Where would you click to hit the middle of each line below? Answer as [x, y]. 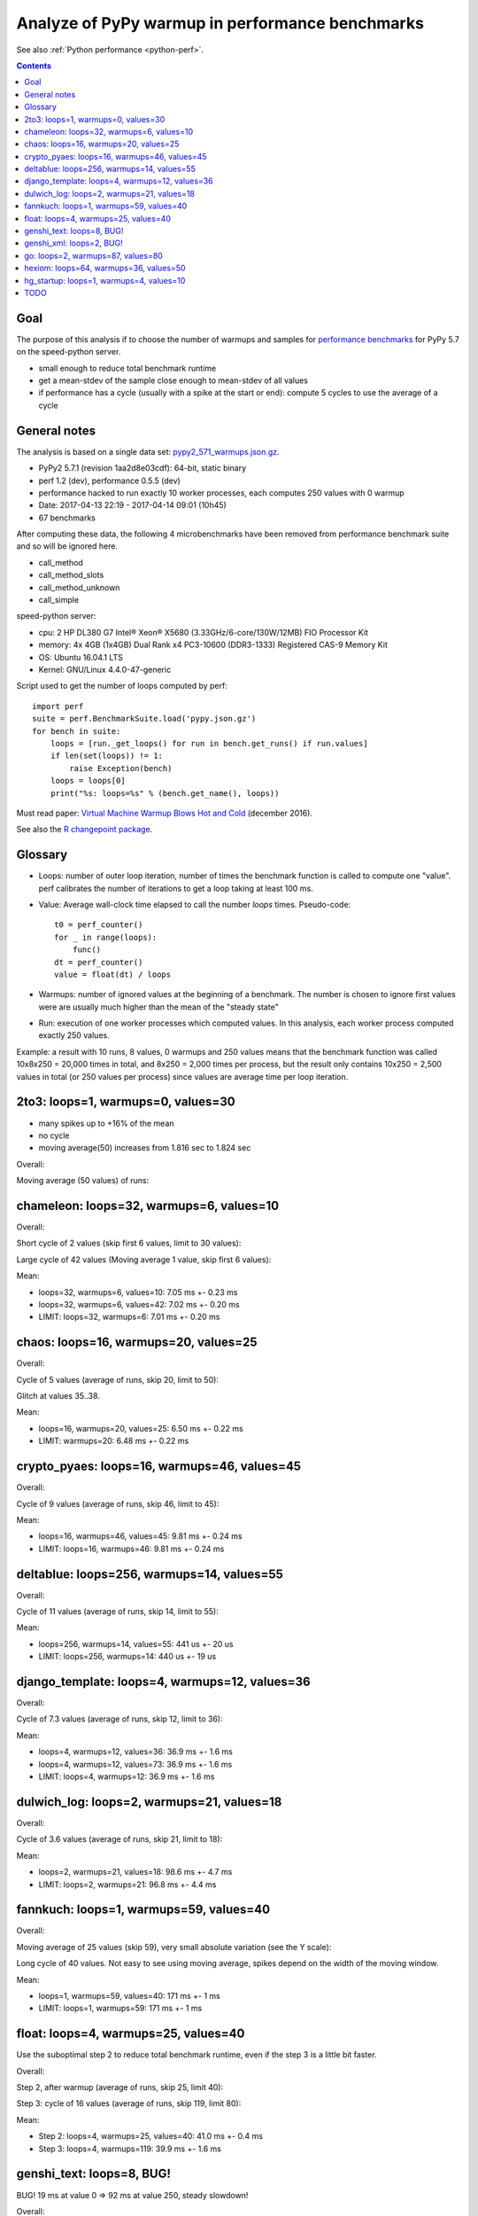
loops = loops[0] [88, 781]
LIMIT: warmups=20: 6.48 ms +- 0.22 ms [114, 1441]
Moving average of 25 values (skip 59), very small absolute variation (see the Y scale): [174, 1947]
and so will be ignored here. [67, 546]
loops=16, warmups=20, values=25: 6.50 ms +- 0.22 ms [141, 1428]
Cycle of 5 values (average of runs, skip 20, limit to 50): [117, 1379]
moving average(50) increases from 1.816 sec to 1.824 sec [145, 1148]
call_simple [59, 600]
